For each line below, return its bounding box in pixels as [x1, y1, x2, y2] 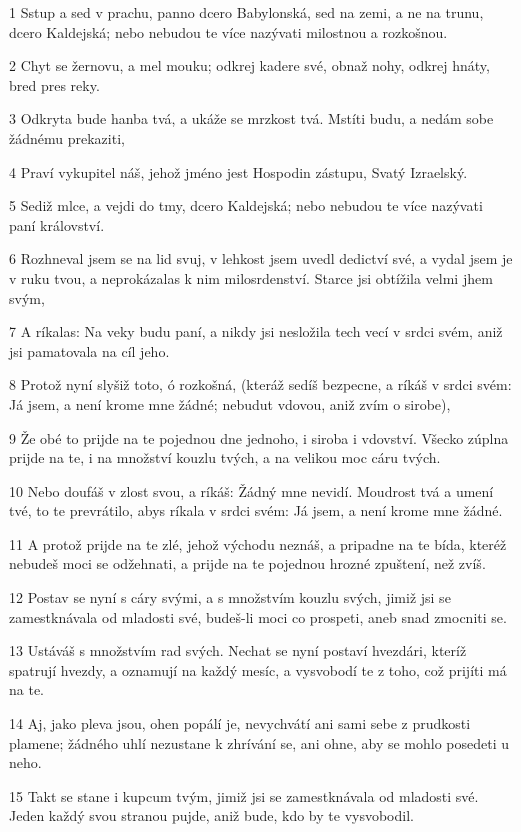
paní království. [9, 214, 105, 235]
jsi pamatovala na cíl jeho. [9, 340, 170, 361]
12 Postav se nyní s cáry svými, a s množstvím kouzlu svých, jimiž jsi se [9, 587, 451, 608]
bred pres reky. [9, 74, 100, 95]
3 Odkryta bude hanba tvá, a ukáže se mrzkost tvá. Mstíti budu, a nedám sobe [9, 108, 494, 129]
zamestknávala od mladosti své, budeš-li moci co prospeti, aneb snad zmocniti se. [9, 606, 507, 627]
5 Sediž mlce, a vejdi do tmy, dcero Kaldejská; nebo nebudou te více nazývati [9, 195, 483, 216]
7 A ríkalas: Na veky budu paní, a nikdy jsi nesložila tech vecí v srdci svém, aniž [9, 321, 503, 342]
